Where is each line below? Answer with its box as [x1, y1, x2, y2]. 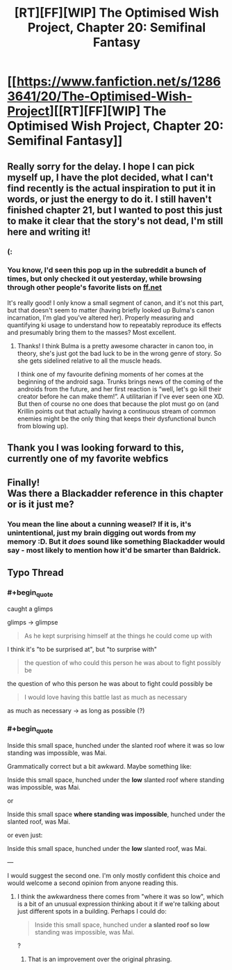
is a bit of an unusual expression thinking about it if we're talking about [17, 900, 220, 908]
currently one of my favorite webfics [7, 453, 169, 464]
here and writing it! [7, 226, 91, 237]
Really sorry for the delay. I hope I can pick [7, 160, 195, 172]
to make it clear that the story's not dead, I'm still [7, 214, 224, 227]
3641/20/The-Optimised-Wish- [7, 88, 192, 104]
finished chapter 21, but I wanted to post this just [7, 204, 222, 216]
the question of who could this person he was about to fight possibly [24, 659, 221, 667]
